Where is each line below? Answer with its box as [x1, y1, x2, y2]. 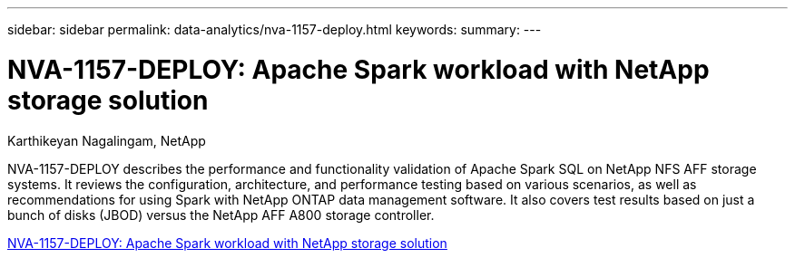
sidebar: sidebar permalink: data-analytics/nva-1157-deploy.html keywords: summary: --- [7, 22, 542, 37]
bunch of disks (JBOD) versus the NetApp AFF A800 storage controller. [7, 206, 435, 223]
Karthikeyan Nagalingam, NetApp [7, 132, 206, 148]
